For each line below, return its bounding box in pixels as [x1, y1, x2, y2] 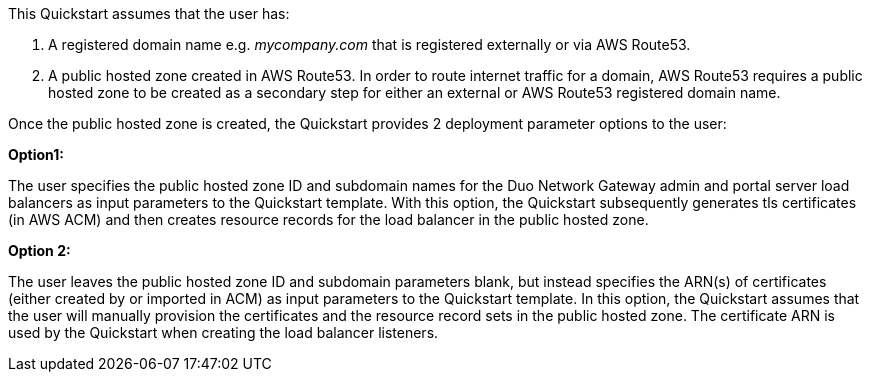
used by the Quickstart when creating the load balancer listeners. [8, 324, 439, 341]
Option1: [8, 146, 64, 163]
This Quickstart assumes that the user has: [8, 5, 290, 22]
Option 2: [8, 242, 71, 259]
